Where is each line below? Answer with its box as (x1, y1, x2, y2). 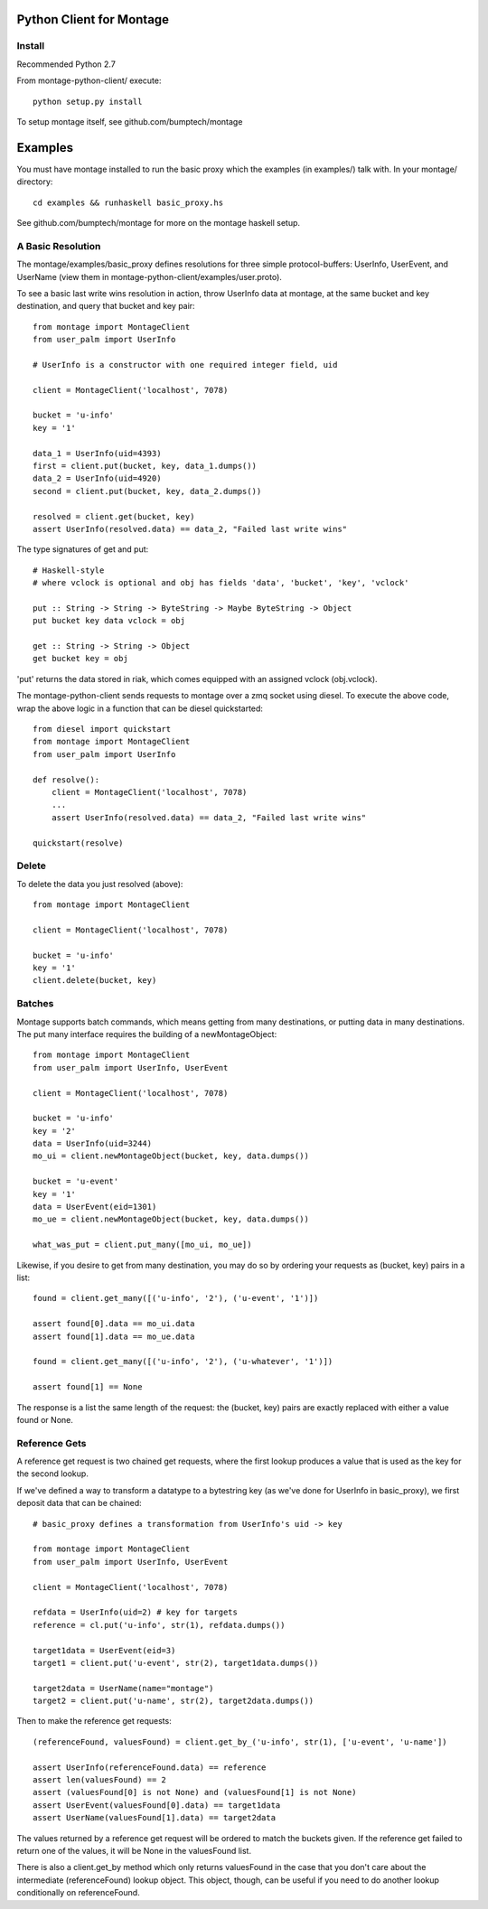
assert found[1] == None (33, 1382, 143, 1392)
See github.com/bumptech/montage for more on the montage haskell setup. (16, 218, 301, 229)
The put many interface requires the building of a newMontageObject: (16, 1028, 277, 1039)
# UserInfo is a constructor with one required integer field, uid (33, 360, 338, 370)
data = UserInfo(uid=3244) (33, 1138, 153, 1149)
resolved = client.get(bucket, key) (33, 511, 195, 521)
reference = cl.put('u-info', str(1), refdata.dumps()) (33, 1620, 286, 1630)
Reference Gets (16, 1436, 87, 1449)
